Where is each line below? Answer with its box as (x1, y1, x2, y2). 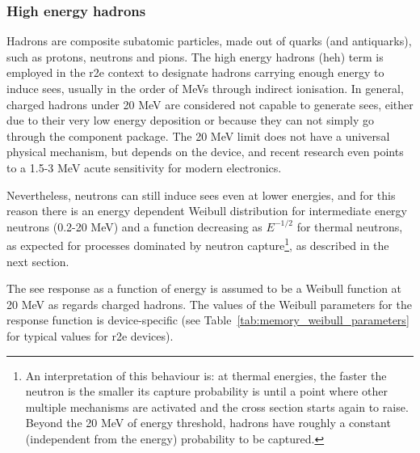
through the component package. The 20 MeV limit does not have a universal (6, 127, 390, 144)
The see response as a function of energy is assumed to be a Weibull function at (6, 280, 402, 297)
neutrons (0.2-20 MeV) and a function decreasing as (6, 218, 262, 235)
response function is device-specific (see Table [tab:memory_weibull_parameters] (6, 311, 409, 328)
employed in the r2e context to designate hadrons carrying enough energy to (6, 64, 384, 81)
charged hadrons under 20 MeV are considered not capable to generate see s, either (6, 95, 414, 112)
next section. (6, 252, 69, 269)
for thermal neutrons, (296, 218, 403, 235)
